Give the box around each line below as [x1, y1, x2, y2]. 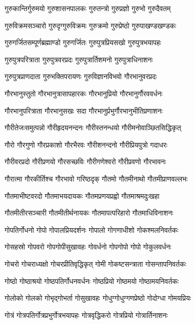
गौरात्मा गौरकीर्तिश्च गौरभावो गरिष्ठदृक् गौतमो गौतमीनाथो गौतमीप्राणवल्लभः [5, 173, 188, 184]
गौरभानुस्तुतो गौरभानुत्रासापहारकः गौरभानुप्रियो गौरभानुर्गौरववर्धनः [5, 88, 163, 98]
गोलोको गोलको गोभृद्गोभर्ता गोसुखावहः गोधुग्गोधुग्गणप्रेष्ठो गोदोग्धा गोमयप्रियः [5, 293, 191, 303]
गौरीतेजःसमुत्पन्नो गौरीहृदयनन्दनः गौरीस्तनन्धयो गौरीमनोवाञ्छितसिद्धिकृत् [5, 122, 181, 133]
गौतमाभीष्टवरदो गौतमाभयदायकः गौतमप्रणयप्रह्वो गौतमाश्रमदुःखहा [5, 190, 160, 201]
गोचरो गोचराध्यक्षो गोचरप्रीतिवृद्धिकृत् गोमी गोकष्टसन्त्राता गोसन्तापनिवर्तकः [5, 258, 186, 269]
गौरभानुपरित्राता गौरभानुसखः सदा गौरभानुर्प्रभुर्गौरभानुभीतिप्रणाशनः [5, 105, 163, 116]
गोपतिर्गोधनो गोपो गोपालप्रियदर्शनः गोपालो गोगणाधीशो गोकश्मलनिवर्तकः [5, 224, 179, 235]
